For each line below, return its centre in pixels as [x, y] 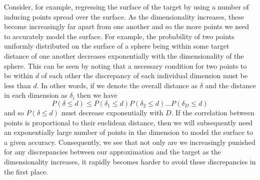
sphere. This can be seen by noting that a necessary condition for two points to [125, 65]
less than [17, 85]
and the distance [230, 85]
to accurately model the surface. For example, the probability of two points [119, 36]
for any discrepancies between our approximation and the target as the [112, 152]
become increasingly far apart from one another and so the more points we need [127, 26]
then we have [97, 95]
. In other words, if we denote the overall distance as [117, 85]
